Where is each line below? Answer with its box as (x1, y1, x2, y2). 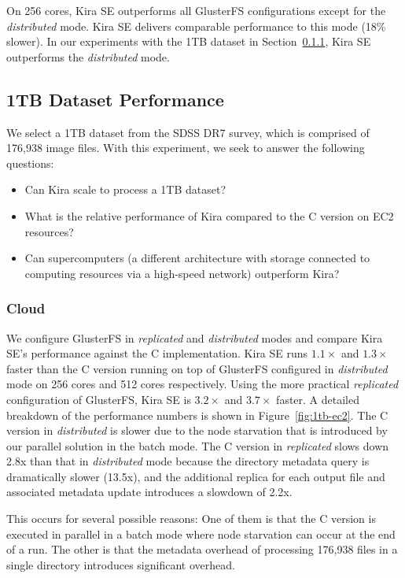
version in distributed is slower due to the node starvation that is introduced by (6, 422, 388, 439)
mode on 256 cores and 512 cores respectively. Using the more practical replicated (6, 376, 399, 392)
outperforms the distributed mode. (6, 48, 170, 65)
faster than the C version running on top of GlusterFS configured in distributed (6, 360, 388, 376)
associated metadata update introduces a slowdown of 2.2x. (6, 484, 293, 500)
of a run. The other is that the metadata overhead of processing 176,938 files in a (6, 541, 398, 558)
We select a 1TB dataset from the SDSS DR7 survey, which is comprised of (6, 124, 370, 140)
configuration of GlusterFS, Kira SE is (6, 391, 191, 407)
